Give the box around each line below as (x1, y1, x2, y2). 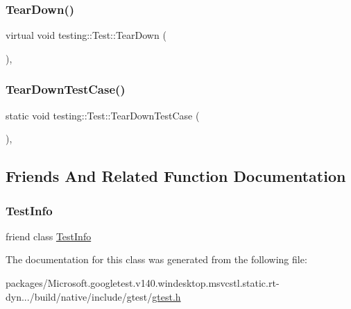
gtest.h (152, 289, 181, 303)
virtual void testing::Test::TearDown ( (6, 28, 166, 42)
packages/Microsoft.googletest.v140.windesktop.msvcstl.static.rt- (6, 276, 280, 290)
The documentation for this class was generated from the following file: (6, 252, 307, 267)
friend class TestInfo (6, 228, 92, 243)
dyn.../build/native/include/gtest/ (6, 289, 153, 303)
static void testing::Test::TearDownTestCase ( (6, 108, 200, 122)
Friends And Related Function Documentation (6, 165, 346, 187)
